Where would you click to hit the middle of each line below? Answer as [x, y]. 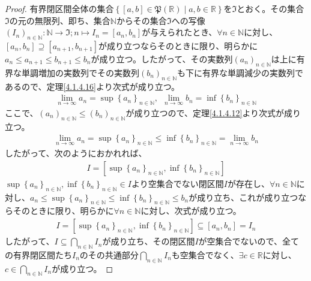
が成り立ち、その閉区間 [149, 241]
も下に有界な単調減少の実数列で [240, 72]
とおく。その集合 [270, 8]
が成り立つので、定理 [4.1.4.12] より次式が [205, 113]
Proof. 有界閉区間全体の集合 [59, 8]
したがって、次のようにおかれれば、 [76, 153]
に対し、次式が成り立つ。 [191, 211]
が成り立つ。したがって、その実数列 [162, 58]
